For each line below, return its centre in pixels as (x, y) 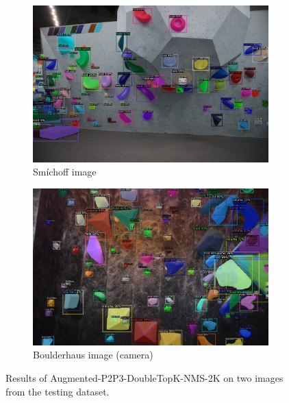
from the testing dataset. (58, 391)
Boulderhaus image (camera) (93, 355)
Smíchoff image (65, 172)
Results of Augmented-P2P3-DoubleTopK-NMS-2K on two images (144, 377)
